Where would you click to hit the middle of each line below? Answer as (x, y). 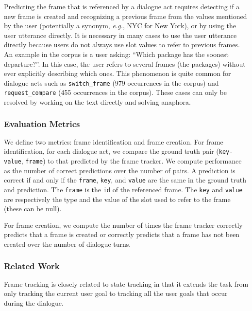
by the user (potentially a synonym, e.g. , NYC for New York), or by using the (120, 26)
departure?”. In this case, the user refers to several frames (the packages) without (125, 64)
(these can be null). (33, 209)
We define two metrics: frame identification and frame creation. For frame (114, 141)
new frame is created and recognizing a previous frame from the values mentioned (126, 16)
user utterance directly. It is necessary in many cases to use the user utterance (120, 35)
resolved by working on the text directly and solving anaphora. (97, 102)
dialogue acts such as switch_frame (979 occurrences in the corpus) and (111, 82)
